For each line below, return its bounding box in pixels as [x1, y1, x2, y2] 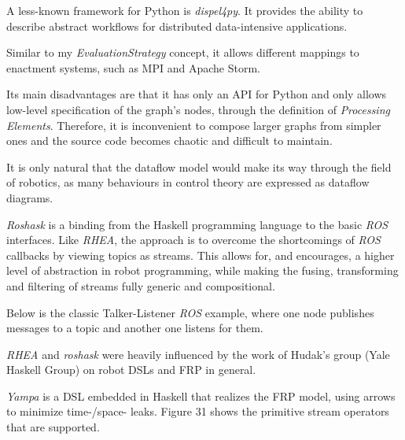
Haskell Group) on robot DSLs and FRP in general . [6, 361, 256, 378]
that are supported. [6, 419, 100, 435]
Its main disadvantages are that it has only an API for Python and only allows [6, 86, 387, 102]
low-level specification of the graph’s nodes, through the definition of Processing [6, 101, 390, 117]
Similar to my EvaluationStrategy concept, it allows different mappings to [6, 44, 359, 61]
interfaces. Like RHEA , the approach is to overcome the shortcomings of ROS [6, 231, 381, 248]
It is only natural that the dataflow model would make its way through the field [6, 158, 392, 175]
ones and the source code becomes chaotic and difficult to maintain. [6, 132, 333, 149]
